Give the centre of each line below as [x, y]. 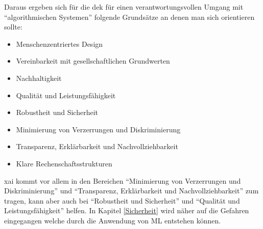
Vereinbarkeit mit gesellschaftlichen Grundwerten [93, 61]
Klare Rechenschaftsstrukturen [64, 163]
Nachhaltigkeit [39, 78]
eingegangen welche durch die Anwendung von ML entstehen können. [113, 220]
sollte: [13, 27]
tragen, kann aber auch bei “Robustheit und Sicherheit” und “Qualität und [122, 200]
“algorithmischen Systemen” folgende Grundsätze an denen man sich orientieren [129, 17]
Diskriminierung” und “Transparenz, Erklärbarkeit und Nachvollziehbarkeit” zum [131, 191]
